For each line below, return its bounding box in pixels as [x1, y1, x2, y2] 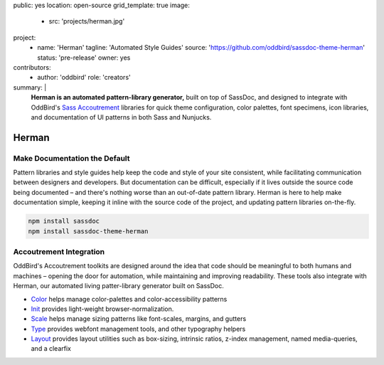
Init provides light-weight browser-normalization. [31, 305, 174, 313]
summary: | [13, 83, 47, 92]
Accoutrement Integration [13, 246, 105, 256]
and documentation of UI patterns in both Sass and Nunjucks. [31, 112, 212, 121]
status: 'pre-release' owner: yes [37, 53, 131, 62]
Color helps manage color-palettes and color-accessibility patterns [31, 295, 228, 303]
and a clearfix [31, 344, 71, 353]
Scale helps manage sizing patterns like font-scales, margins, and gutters [31, 314, 247, 323]
